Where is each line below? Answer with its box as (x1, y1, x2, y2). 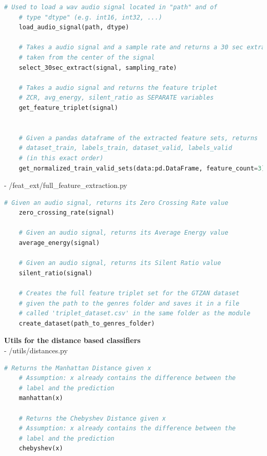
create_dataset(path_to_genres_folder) (18, 319, 155, 327)
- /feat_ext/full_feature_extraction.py (4, 180, 127, 191)
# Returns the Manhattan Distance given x (4, 364, 151, 372)
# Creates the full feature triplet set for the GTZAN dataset (18, 290, 240, 297)
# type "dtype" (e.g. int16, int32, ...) (18, 13, 162, 21)
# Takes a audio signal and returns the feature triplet (18, 84, 218, 91)
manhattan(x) (18, 394, 63, 402)
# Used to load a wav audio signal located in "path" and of (4, 4, 218, 11)
